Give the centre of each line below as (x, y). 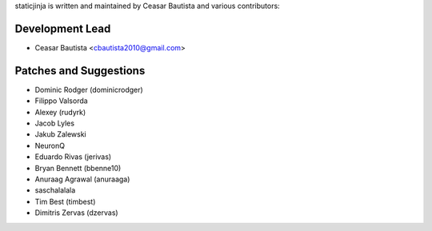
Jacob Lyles (55, 123)
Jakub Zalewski (61, 134)
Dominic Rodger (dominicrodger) (89, 90)
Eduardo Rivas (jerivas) (73, 157)
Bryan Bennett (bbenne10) (78, 168)
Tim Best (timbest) (65, 201)
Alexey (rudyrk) (60, 112)
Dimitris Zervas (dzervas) (77, 213)
